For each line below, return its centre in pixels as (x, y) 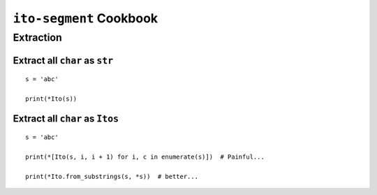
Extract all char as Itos (66, 118)
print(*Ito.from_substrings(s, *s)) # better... (112, 176)
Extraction (38, 38)
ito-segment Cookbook (86, 18)
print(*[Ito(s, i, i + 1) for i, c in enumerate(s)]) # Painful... (145, 157)
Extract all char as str (63, 60)
